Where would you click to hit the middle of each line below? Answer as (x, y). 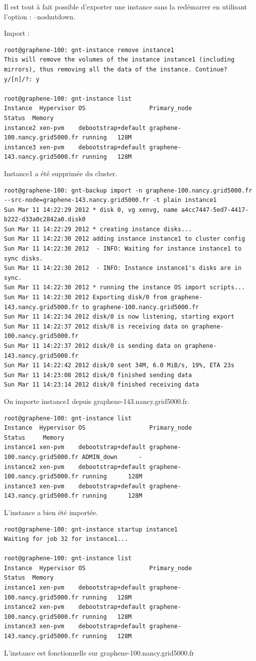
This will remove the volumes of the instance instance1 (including (119, 60)
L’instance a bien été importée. (51, 512)
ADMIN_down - (112, 457)
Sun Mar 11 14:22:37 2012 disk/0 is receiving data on (96, 326)
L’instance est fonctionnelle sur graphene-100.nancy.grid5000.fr (99, 652)
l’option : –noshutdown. (40, 16)
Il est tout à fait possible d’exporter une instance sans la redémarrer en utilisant (126, 6)
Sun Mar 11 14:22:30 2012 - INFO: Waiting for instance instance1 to (123, 249)
